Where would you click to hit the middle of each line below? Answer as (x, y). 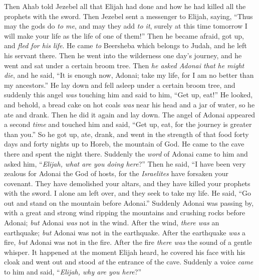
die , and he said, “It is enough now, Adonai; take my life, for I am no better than (129, 75)
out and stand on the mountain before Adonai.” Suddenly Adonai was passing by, (129, 202)
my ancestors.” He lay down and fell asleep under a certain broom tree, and (120, 85)
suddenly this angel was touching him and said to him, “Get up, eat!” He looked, (128, 95)
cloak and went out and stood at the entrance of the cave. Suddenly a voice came (129, 262)
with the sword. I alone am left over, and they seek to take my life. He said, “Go (128, 193)
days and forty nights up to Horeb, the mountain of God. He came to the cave (124, 144)
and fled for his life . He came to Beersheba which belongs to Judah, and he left (125, 45)
